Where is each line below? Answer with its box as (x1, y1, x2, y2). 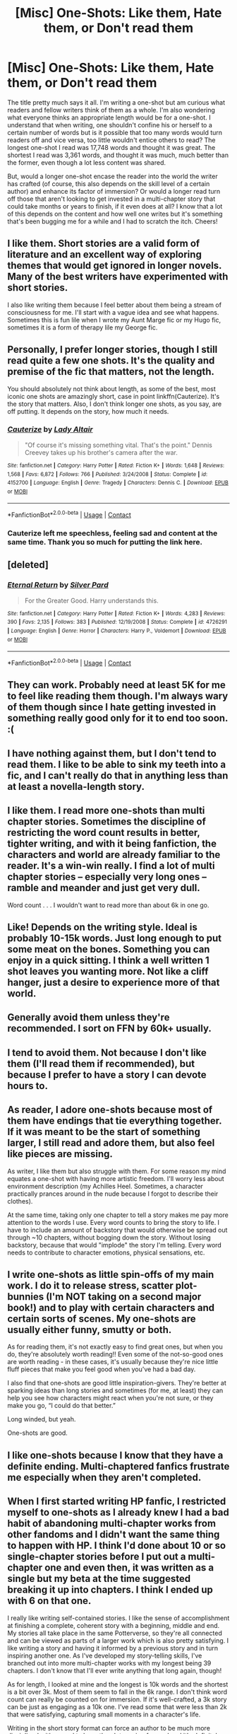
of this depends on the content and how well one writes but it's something (7, 209, 224, 218)
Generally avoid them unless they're (7, 1011, 170, 1023)
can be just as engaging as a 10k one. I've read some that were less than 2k (7, 1702, 227, 1711)
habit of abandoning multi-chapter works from (7, 1518, 217, 1530)
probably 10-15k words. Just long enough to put (7, 932, 222, 945)
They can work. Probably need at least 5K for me (7, 679, 226, 691)
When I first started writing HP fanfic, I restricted (7, 1496, 226, 1508)
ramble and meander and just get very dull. (7, 882, 200, 894)
